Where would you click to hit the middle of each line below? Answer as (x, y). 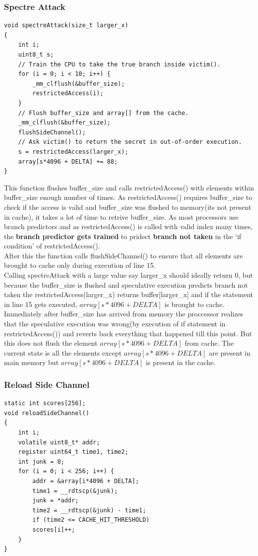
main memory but (32, 362)
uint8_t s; (36, 55)
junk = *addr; (56, 501)
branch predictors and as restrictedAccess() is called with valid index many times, (129, 226)
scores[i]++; (54, 529)
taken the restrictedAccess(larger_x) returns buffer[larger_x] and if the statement (129, 294)
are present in (229, 352)
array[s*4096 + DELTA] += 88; (68, 161)
